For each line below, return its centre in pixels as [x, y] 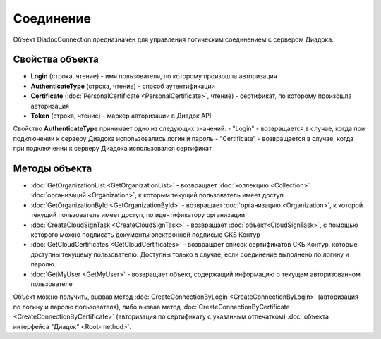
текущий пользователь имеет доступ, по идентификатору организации [138, 215]
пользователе [52, 284]
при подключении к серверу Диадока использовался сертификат [112, 149]
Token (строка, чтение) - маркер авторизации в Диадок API [121, 116]
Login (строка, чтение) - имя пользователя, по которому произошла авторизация [154, 76]
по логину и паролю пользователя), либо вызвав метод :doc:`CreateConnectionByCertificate [151, 307]
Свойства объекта [56, 60]
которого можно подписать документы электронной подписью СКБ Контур [145, 235]
